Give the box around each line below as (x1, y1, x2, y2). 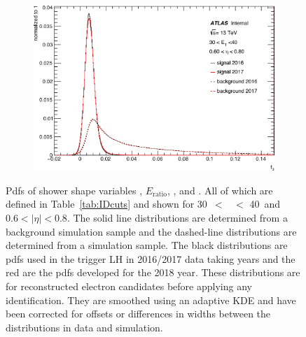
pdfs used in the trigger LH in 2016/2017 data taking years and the (6, 251, 295, 266)
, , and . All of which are (167, 182, 273, 197)
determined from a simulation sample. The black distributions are (6, 238, 288, 252)
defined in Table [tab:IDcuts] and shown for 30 (6, 196, 207, 211)
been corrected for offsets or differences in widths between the (6, 306, 271, 321)
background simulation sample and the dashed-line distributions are (6, 224, 297, 238)
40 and (249, 196, 281, 211)
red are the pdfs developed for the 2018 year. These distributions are (6, 265, 300, 280)
